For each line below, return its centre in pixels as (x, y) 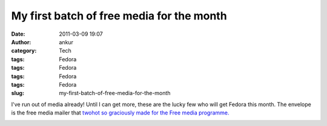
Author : (21, 42)
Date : (18, 34)
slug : (18, 93)
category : (24, 51)
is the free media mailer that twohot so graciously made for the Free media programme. (120, 113)
